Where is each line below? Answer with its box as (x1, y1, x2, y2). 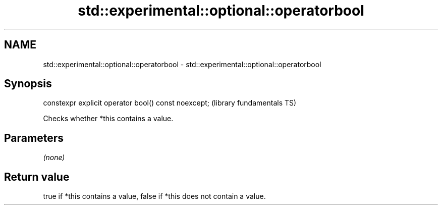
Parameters (4, 131, 64, 144)
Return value (4, 170, 70, 183)
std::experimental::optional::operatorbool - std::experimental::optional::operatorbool (43, 60, 321, 69)
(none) (43, 153, 65, 162)
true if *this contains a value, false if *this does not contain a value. (43, 192, 266, 201)
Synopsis (4, 77, 52, 90)
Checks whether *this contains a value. (43, 114, 174, 123)
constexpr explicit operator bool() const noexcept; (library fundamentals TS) (43, 98, 297, 108)
